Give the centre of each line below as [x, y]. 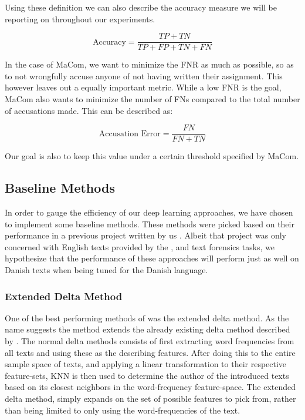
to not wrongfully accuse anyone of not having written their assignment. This [144, 75]
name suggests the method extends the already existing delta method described [148, 329]
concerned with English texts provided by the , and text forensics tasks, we [140, 246]
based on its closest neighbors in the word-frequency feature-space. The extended [150, 387]
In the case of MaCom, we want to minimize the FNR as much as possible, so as [149, 64]
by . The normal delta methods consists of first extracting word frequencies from [150, 341]
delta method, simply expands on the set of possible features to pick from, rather [150, 399]
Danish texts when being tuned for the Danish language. [106, 270]
